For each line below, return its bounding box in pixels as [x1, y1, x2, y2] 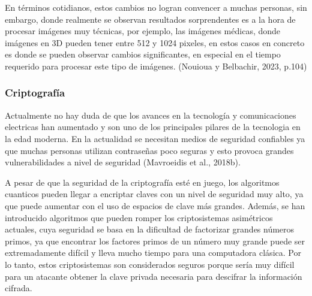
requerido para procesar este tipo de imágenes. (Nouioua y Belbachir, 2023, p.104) [5, 59, 307, 72]
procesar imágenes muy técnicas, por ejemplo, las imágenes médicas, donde [5, 25, 281, 37]
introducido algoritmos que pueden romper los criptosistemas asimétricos [5, 211, 273, 223]
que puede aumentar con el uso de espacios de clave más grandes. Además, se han [5, 199, 305, 212]
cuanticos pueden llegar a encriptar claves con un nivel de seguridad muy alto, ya [5, 188, 304, 200]
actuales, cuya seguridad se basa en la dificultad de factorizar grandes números [5, 223, 295, 235]
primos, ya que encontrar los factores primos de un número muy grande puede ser [5, 234, 305, 247]
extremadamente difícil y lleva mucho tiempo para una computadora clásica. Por [5, 246, 301, 259]
